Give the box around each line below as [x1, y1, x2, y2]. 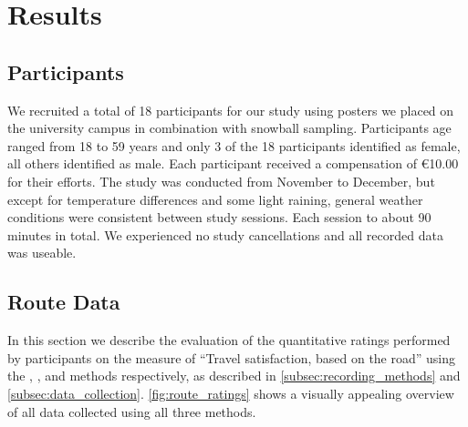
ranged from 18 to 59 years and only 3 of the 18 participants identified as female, [7, 136, 461, 155]
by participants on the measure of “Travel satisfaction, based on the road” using [7, 348, 456, 367]
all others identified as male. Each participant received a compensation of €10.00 [7, 154, 459, 173]
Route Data [7, 288, 120, 316]
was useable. [7, 243, 77, 262]
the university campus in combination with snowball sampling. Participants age [7, 118, 452, 137]
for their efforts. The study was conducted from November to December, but [7, 171, 435, 190]
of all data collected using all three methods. [7, 402, 256, 421]
